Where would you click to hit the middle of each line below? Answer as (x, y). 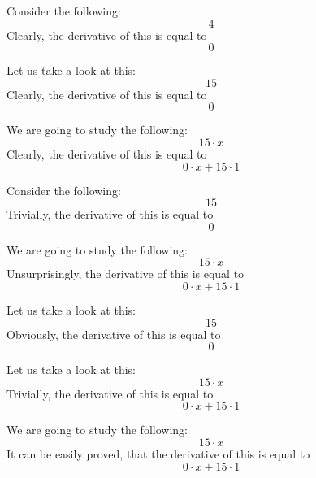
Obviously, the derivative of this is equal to (114, 334)
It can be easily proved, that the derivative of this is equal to (158, 453)
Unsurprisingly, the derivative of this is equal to (126, 274)
